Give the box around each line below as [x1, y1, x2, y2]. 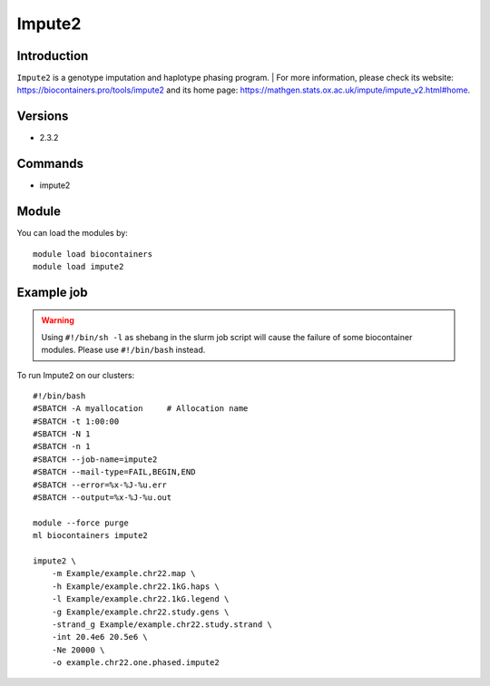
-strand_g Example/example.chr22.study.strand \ [51, 619, 272, 630]
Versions [16, 109, 69, 124]
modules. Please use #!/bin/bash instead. [41, 345, 206, 356]
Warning [41, 315, 74, 326]
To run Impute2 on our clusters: [16, 369, 135, 380]
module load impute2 [33, 261, 124, 271]
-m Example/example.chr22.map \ [51, 568, 196, 579]
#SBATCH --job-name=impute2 [33, 454, 158, 465]
